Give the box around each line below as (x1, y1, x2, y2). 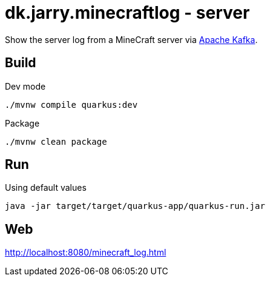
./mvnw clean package (5, 136, 107, 147)
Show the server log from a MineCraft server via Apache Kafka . (5, 34, 258, 45)
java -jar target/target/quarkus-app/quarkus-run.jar (5, 201, 265, 211)
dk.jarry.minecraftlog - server (5, 2, 250, 23)
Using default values (5, 182, 87, 193)
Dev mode (5, 81, 46, 91)
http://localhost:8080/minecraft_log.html (5, 247, 166, 258)
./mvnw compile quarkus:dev (5, 99, 138, 110)
